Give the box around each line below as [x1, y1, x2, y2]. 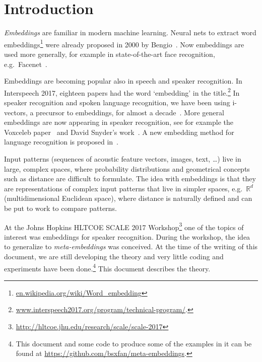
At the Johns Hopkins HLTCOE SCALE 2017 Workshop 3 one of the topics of [4, 220, 244, 232]
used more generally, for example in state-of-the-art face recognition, [4, 48, 215, 59]
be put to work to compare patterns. [4, 202, 117, 213]
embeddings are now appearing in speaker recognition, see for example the [4, 117, 234, 127]
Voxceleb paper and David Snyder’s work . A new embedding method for [4, 126, 234, 137]
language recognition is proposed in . [4, 136, 118, 147]
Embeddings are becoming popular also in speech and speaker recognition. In [4, 76, 242, 86]
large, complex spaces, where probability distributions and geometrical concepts [4, 163, 250, 174]
